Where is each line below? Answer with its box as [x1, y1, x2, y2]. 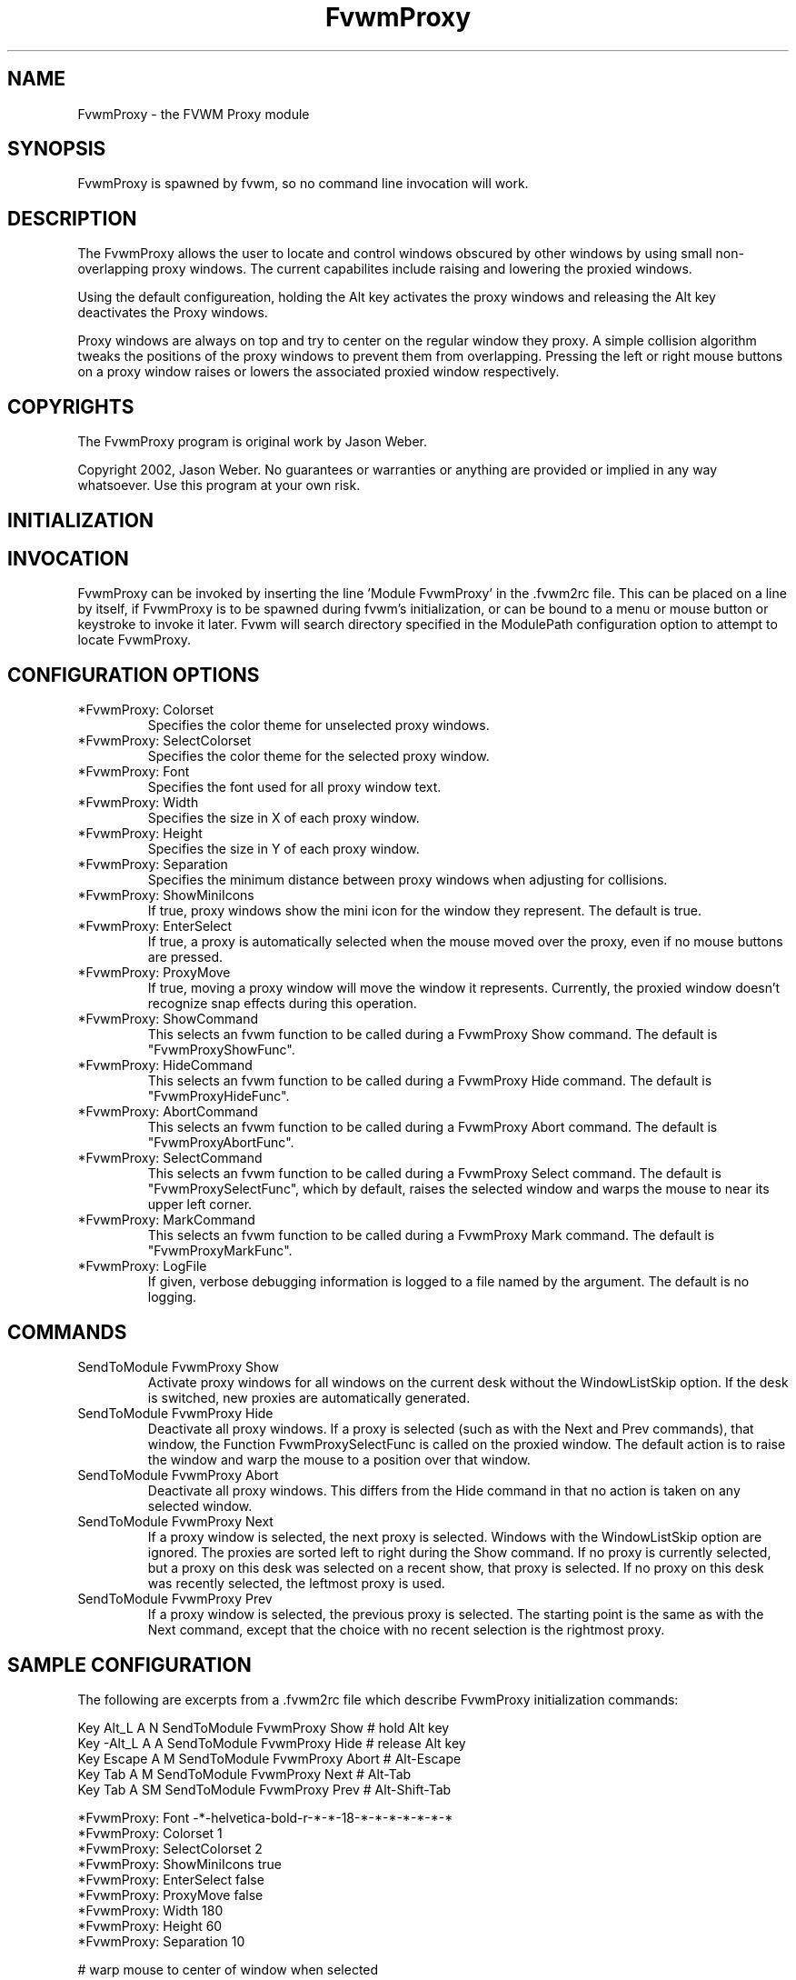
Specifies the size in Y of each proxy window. [147, 841, 420, 857]
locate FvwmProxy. [77, 632, 192, 648]
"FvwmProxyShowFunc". [147, 1042, 295, 1058]
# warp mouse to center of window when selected [77, 1961, 379, 1977]
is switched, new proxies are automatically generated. [147, 1390, 471, 1406]
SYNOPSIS [7, 137, 106, 161]
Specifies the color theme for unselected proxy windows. [147, 717, 490, 734]
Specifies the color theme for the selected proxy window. [147, 748, 490, 765]
